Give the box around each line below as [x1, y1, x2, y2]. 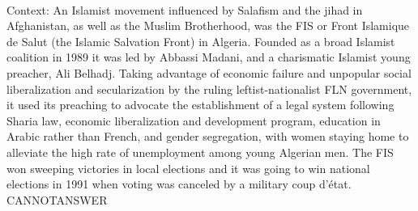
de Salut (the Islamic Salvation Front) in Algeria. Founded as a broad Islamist [6, 32, 395, 49]
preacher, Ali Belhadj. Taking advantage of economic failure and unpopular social [6, 64, 412, 81]
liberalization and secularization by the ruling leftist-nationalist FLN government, [6, 80, 412, 97]
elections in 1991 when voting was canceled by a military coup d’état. [6, 175, 352, 192]
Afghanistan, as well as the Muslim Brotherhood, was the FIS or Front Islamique [6, 17, 410, 34]
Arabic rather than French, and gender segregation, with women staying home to [6, 128, 409, 145]
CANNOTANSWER [6, 191, 108, 208]
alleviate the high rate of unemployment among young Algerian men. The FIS [6, 143, 394, 160]
